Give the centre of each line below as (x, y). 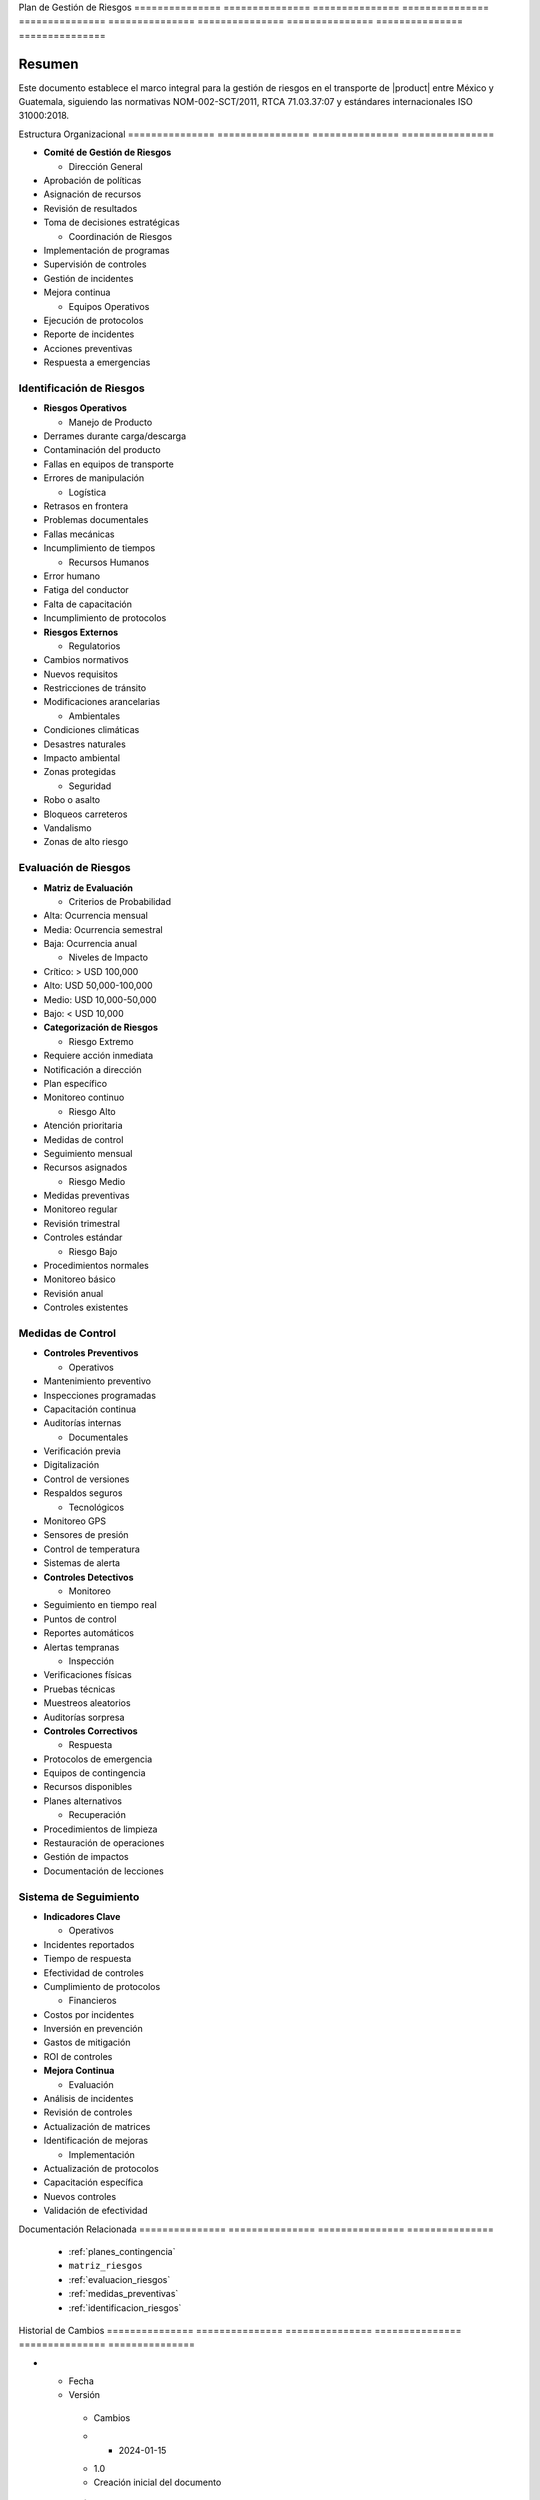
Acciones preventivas (88, 348)
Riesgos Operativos (85, 408)
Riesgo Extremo (101, 1041)
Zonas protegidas (80, 772)
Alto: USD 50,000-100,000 (98, 986)
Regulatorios (94, 646)
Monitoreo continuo (84, 1097)
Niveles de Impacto (108, 957)
